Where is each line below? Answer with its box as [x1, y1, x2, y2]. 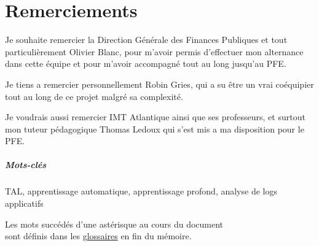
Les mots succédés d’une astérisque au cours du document [5, 217, 224, 230]
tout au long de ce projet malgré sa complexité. [5, 90, 183, 102]
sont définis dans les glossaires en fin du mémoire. [5, 229, 192, 242]
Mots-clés [5, 158, 47, 171]
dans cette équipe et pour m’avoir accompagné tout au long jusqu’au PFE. [5, 57, 286, 70]
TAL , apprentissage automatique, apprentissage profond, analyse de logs [5, 185, 277, 198]
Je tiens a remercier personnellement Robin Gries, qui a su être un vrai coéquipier [5, 77, 314, 90]
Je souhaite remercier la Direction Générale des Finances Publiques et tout [5, 33, 288, 46]
